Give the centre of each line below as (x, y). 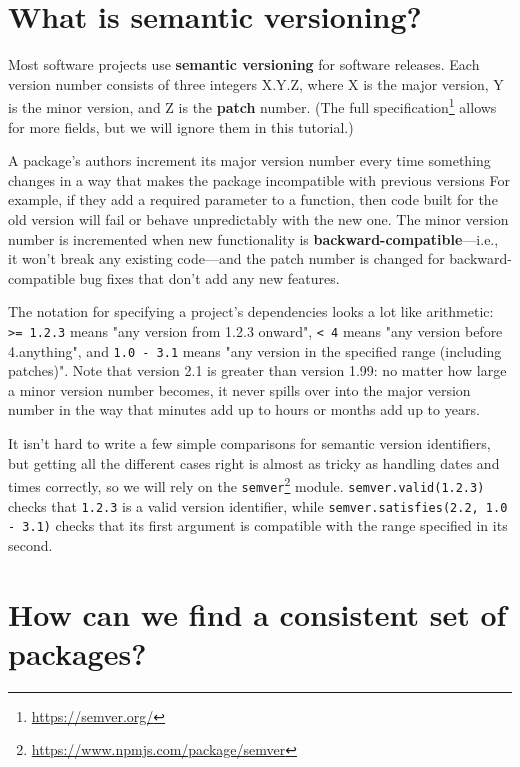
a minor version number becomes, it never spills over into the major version (239, 389)
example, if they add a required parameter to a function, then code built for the (253, 199)
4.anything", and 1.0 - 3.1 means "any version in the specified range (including (255, 350)
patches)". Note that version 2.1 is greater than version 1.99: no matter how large (257, 370)
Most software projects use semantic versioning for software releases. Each (244, 64)
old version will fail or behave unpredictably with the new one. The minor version (258, 218)
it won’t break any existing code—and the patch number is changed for (226, 258)
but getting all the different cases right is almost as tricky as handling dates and (254, 462)
